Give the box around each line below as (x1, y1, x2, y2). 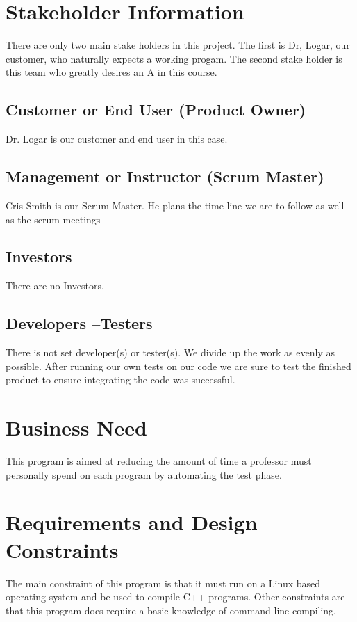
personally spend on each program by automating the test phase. (6, 467, 282, 481)
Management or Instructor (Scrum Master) (6, 166, 324, 187)
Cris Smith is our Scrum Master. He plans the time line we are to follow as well (6, 198, 344, 212)
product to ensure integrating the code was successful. (6, 372, 235, 387)
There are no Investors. (6, 278, 104, 293)
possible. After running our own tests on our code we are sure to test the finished (6, 358, 351, 373)
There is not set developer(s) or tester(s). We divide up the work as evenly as (6, 345, 335, 360)
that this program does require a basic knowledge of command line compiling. (6, 603, 336, 617)
